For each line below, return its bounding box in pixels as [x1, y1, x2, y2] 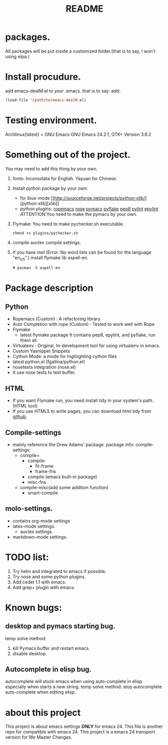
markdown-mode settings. [12, 534, 68, 540]
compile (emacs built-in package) [27, 474, 98, 480]
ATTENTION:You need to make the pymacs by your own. [20, 211, 137, 217]
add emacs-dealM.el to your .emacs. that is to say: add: [5, 88, 121, 94]
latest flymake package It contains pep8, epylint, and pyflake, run [20, 332, 156, 338]
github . [12, 414, 28, 420]
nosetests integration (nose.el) [12, 364, 76, 370]
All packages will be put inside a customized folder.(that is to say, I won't [5, 48, 156, 54]
